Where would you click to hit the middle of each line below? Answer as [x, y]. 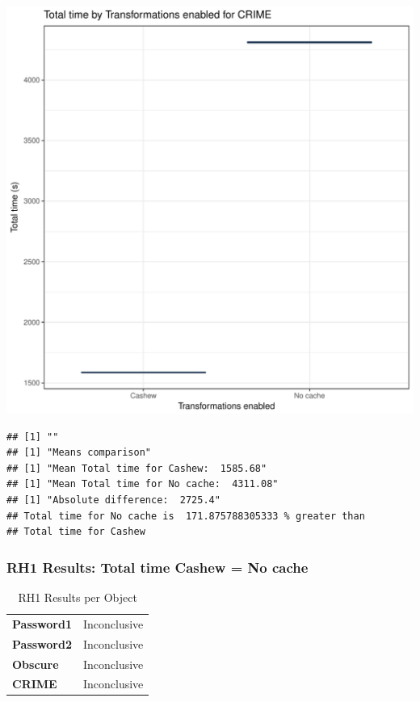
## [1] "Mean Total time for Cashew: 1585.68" [137, 468]
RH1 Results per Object [78, 597]
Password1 [42, 623]
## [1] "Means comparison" [79, 453]
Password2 [42, 643]
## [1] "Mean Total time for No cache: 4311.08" [143, 484]
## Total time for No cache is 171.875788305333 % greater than [186, 516]
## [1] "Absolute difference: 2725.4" [113, 500]
